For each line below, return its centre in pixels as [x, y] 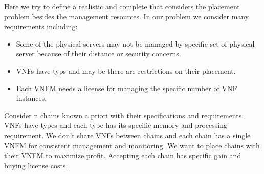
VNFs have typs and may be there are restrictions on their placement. [126, 70]
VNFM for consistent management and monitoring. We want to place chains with [132, 145]
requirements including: [41, 26]
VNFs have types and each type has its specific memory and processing [116, 125]
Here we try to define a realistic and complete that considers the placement [122, 6]
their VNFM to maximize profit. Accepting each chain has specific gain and [123, 155]
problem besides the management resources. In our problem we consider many [127, 16]
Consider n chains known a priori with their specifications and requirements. [124, 115]
